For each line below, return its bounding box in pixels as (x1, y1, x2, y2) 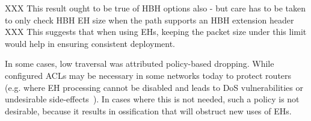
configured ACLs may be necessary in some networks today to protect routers (5, 69, 292, 81)
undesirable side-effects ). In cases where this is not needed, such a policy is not (5, 93, 300, 105)
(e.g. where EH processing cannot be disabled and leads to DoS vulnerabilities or (5, 81, 304, 93)
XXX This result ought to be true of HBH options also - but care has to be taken (5, 2, 306, 14)
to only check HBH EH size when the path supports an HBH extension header (5, 13, 294, 26)
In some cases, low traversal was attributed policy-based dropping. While (5, 57, 274, 70)
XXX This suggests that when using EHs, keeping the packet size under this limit (5, 25, 307, 38)
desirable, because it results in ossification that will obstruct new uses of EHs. (5, 104, 292, 117)
